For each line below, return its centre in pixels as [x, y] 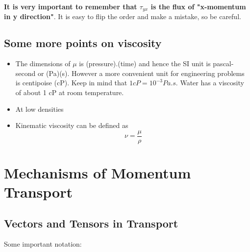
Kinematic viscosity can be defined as [72, 125]
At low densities [39, 109]
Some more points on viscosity [83, 43]
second [25, 73]
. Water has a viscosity [210, 83]
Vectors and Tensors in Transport [91, 223]
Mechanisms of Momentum [98, 173]
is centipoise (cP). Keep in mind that [71, 83]
